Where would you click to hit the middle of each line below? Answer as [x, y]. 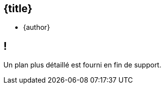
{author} [37, 27]
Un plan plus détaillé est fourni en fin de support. [82, 65]
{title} [18, 9]
